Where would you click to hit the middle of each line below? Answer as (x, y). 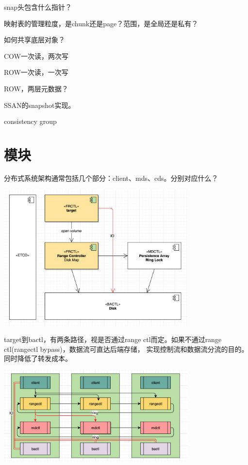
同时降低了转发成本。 (38, 358)
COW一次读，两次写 (36, 56)
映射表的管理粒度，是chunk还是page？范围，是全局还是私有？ (101, 23)
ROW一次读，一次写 (36, 72)
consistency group (30, 121)
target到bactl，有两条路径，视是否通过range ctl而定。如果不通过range (113, 339)
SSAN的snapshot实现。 (40, 105)
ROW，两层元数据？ (36, 88)
